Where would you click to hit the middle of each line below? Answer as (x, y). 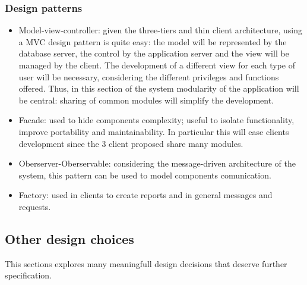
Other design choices (69, 238)
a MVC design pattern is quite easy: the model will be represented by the (153, 41)
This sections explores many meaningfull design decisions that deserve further (146, 263)
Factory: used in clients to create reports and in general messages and (145, 195)
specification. (29, 275)
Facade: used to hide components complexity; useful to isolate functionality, (156, 120)
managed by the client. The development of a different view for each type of (157, 65)
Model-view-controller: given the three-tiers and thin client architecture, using (160, 30)
